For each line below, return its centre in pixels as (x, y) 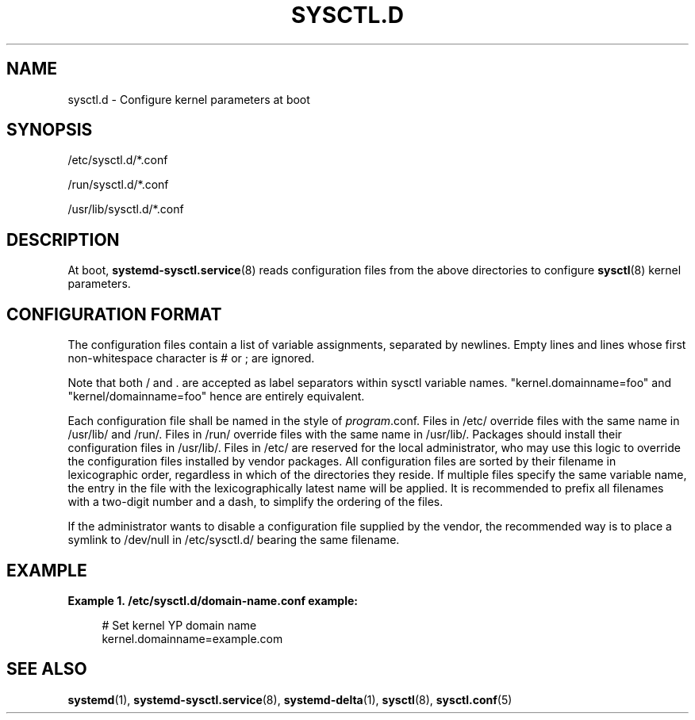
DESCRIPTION (63, 239)
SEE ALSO (47, 669)
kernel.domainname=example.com (192, 638)
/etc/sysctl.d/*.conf (118, 160)
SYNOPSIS (50, 130)
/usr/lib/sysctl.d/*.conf (126, 209)
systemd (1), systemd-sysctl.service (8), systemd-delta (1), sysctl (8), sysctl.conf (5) (290, 699)
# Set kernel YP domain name (179, 625)
